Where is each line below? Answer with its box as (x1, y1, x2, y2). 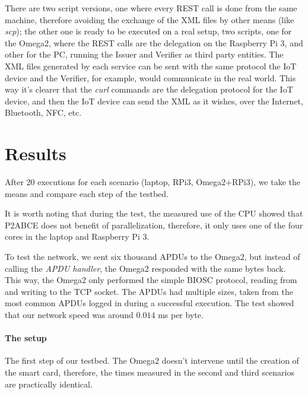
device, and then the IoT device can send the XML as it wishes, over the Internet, (5, 94, 303, 107)
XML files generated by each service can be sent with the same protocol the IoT (5, 59, 297, 72)
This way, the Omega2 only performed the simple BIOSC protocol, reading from (5, 274, 297, 286)
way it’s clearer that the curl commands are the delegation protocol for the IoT (5, 83, 293, 96)
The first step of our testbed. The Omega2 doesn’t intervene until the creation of (5, 354, 299, 367)
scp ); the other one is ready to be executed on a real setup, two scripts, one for (5, 25, 292, 37)
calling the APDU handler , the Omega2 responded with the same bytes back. (5, 262, 286, 274)
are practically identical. (5, 377, 93, 390)
